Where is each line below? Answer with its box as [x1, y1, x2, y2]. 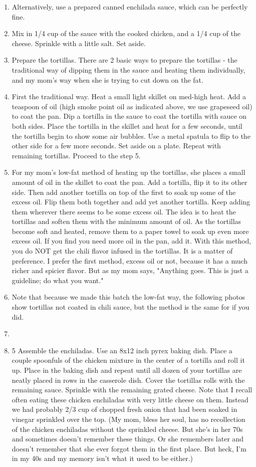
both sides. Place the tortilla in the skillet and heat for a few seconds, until [12, 120, 242, 131]
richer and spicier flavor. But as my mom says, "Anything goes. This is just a [12, 265, 248, 276]
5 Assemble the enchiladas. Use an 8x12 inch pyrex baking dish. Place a [12, 345, 232, 355]
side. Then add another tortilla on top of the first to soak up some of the [12, 186, 236, 197]
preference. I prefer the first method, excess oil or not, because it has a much [12, 255, 248, 266]
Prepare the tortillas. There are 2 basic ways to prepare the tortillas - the [12, 55, 237, 65]
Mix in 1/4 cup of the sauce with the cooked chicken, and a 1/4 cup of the [12, 28, 241, 39]
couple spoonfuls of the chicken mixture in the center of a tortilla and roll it [12, 355, 245, 365]
